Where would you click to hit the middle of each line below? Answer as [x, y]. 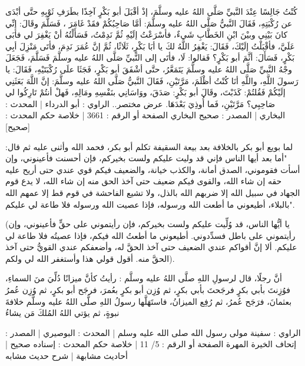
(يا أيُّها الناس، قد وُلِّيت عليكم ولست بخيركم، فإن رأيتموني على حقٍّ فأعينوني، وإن [147, 224]
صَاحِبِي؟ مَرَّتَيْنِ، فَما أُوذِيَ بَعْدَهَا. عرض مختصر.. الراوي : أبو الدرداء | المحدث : [140, 103]
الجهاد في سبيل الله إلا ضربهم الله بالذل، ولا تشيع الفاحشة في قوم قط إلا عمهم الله [153, 192]
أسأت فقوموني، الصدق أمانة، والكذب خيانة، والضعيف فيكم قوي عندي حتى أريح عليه [153, 169]
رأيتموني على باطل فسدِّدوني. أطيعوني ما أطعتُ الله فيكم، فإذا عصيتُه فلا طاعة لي [150, 235]
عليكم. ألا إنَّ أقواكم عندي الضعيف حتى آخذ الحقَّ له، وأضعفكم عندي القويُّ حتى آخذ [151, 247]
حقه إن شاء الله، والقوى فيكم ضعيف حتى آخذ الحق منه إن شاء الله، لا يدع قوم [144, 181]
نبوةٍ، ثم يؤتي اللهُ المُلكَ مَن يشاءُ [62, 313]
